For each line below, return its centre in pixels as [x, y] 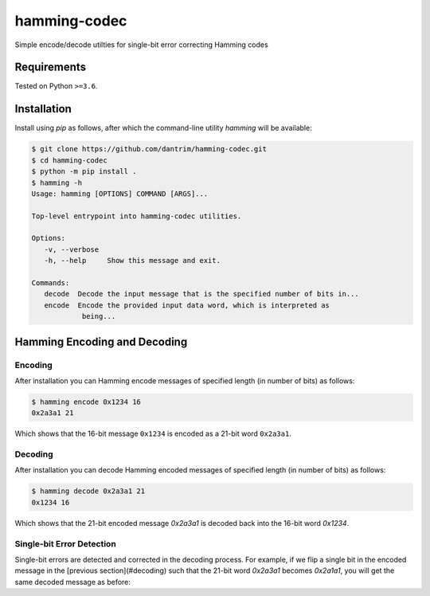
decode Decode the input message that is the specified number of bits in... [202, 294]
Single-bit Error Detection [66, 543]
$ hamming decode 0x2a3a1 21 [88, 491]
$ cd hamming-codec [69, 160]
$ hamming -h [57, 182]
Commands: [51, 283]
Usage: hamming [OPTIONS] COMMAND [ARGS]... [120, 194]
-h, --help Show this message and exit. [132, 261]
